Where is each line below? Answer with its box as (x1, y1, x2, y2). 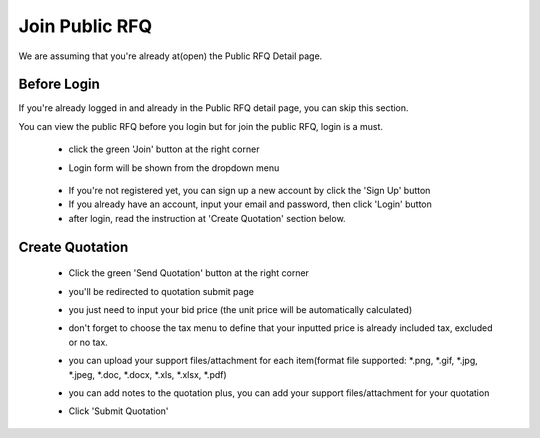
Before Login (18, 76, 100, 93)
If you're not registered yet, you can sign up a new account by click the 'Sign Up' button (68, 185, 431, 197)
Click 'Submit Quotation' (68, 405, 169, 417)
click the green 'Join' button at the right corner (68, 143, 260, 155)
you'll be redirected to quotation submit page (68, 285, 255, 297)
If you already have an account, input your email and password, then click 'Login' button (68, 198, 432, 210)
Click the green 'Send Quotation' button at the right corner (68, 267, 310, 279)
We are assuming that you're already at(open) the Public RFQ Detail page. (18, 50, 323, 62)
